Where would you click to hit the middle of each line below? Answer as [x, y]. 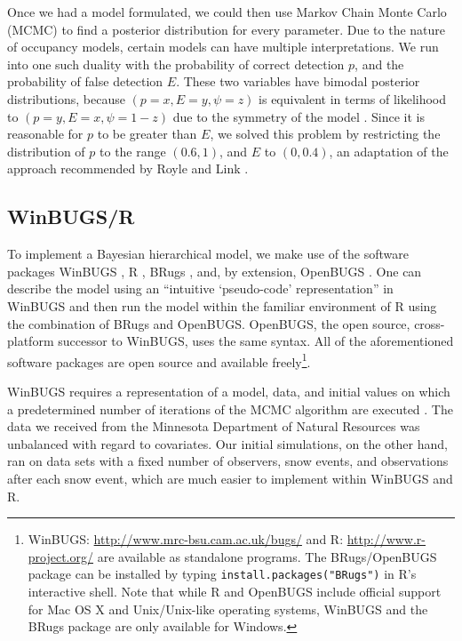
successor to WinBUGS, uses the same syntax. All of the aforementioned [256, 341]
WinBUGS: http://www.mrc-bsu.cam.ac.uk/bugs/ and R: [186, 539]
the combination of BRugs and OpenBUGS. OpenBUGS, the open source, [209, 323]
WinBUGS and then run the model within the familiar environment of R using [222, 305]
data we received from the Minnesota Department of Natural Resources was [214, 426]
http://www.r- [386, 539]
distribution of [46, 151]
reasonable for [45, 134]
